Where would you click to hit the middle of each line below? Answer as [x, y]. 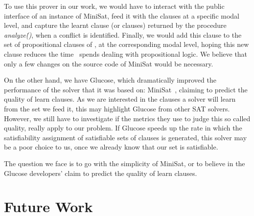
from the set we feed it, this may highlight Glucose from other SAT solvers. [117, 108]
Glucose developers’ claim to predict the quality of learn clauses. [101, 173]
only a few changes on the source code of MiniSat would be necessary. [109, 63]
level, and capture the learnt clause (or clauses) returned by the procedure [115, 25]
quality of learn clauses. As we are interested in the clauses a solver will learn [120, 99]
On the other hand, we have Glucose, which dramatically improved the [110, 80]
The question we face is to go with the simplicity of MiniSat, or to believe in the [125, 163]
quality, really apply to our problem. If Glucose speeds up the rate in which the [123, 128]
